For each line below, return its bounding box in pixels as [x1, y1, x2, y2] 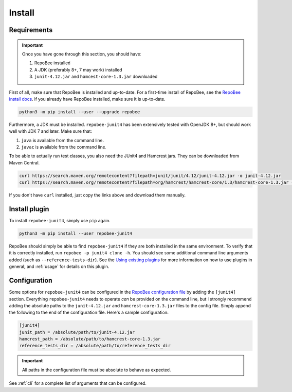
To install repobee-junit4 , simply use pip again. [9, 218, 110, 224]
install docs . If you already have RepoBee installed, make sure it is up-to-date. [9, 96, 165, 102]
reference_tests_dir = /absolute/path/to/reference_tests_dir [19, 343, 171, 349]
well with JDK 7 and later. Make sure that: [9, 128, 92, 134]
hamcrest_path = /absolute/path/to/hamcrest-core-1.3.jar [19, 336, 161, 342]
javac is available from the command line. [21, 144, 107, 150]
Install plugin [9, 205, 50, 213]
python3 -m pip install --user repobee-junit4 [19, 231, 132, 236]
